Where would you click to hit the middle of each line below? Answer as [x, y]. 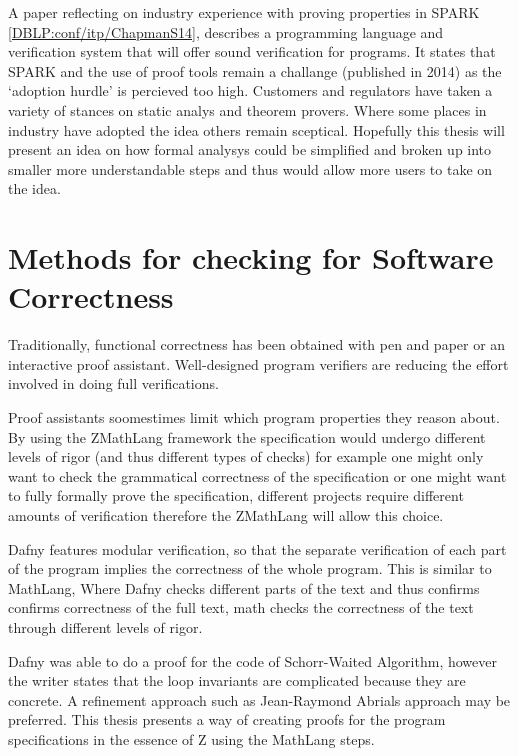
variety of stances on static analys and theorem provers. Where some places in [247, 109]
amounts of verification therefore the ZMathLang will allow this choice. [226, 515]
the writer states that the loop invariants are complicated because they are [237, 680]
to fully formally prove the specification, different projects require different [236, 495]
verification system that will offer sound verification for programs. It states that [252, 51]
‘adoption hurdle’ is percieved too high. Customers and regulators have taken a [250, 90]
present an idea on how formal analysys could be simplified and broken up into [250, 149]
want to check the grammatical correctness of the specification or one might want [257, 475]
